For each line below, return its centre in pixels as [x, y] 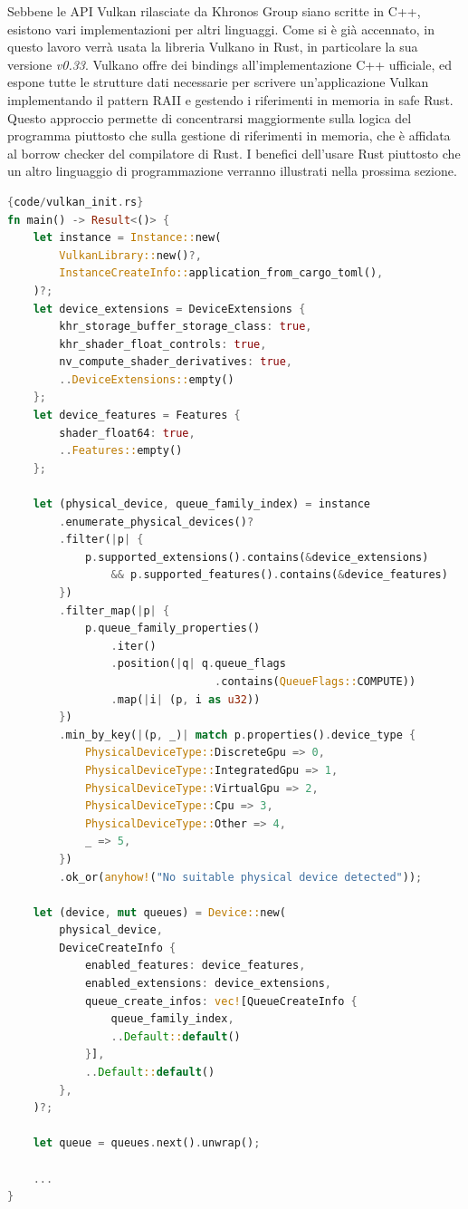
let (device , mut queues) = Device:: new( [159, 912]
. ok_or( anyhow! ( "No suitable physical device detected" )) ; [241, 877]
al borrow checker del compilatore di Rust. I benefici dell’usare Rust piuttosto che [234, 153]
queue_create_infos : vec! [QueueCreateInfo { [221, 1001]
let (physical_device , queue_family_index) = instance [201, 504]
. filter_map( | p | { [115, 610]
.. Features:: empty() [121, 451]
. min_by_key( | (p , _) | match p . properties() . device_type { [238, 735]
